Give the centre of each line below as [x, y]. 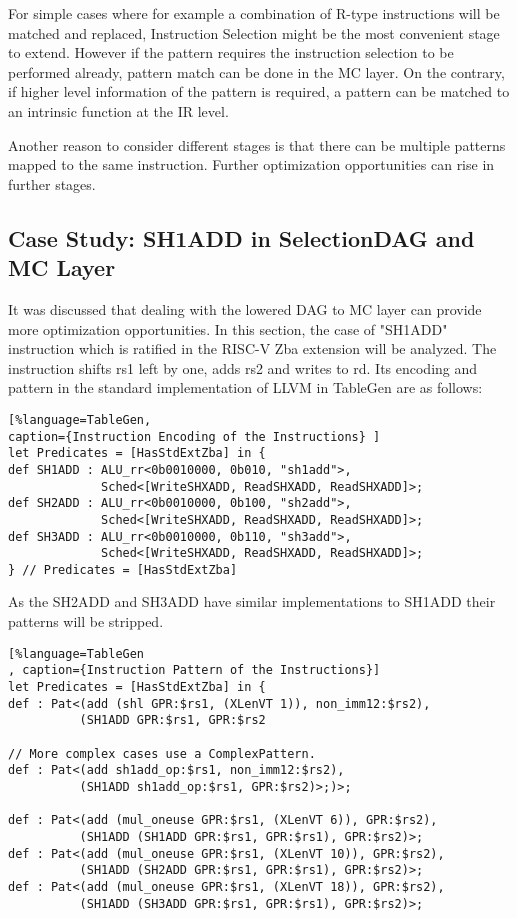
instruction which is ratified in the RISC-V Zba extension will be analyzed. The [252, 348]
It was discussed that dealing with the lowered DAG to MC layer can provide [245, 308]
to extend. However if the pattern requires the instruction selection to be [231, 52]
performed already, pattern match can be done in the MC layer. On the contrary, [256, 71]
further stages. [52, 183]
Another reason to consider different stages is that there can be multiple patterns [257, 144]
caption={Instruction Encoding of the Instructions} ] [194, 436]
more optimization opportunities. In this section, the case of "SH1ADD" [228, 328]
